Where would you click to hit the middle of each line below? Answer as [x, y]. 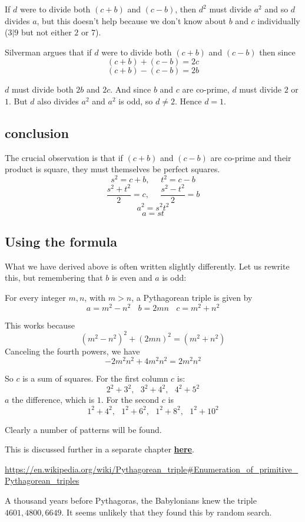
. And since [131, 89]
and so [276, 9]
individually [279, 20]
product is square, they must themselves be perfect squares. [112, 169]
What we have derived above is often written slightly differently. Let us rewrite [147, 266]
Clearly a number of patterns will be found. [83, 429]
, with [95, 297]
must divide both [42, 89]
